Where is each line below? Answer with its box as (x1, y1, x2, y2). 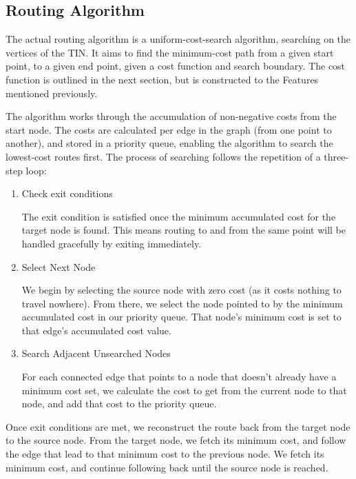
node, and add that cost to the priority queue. (21, 396, 217, 411)
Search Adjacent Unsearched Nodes (21, 346, 171, 360)
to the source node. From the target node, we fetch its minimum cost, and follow (6, 433, 346, 447)
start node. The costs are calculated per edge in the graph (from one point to (6, 122, 332, 136)
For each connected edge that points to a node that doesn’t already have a (21, 369, 337, 384)
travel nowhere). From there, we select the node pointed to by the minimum (21, 296, 343, 310)
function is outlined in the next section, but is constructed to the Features (6, 72, 319, 86)
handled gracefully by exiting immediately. (21, 236, 202, 250)
